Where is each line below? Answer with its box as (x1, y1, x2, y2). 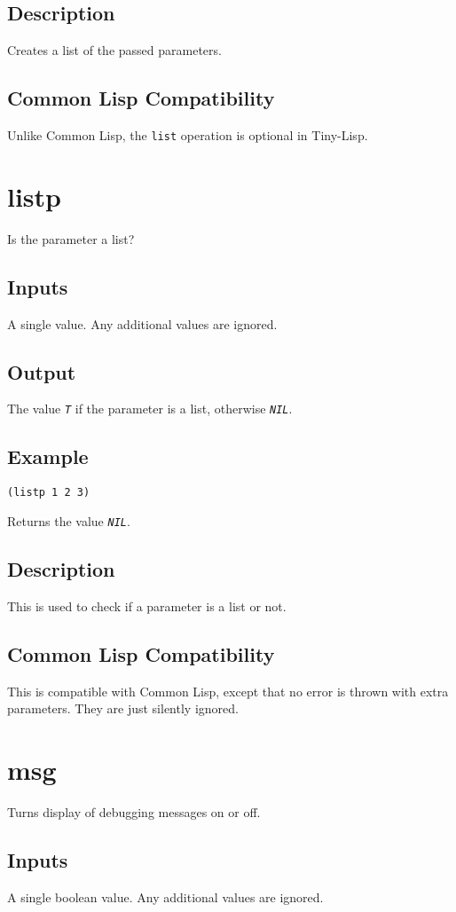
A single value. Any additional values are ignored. (7, 314, 278, 333)
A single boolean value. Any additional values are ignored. (7, 887, 324, 906)
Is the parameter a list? (7, 229, 135, 248)
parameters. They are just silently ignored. (7, 699, 239, 718)
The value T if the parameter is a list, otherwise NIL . (7, 399, 293, 418)
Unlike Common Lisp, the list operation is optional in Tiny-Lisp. (7, 126, 368, 144)
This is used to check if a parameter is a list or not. (7, 596, 287, 615)
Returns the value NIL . (7, 511, 130, 530)
